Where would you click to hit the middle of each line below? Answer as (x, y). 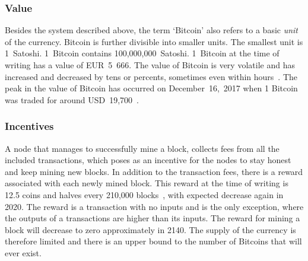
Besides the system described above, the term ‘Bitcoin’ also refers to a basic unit (152, 30)
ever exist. (23, 252)
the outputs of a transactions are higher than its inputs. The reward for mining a (153, 218)
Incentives (29, 126)
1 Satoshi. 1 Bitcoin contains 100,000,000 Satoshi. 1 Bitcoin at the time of (142, 53)
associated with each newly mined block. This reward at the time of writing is (147, 183)
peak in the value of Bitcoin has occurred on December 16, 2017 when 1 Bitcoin (151, 88)
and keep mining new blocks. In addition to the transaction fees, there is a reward (154, 171)
